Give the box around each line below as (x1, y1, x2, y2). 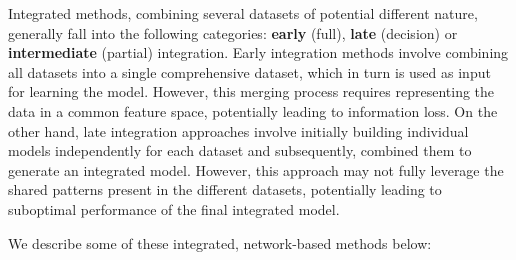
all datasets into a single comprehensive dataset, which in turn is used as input (8, 61, 491, 82)
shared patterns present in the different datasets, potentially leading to (8, 179, 442, 200)
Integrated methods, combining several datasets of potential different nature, (8, 3, 478, 23)
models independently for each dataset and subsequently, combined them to (8, 140, 472, 161)
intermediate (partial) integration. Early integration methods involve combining (8, 42, 509, 63)
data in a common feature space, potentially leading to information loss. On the (8, 100, 498, 121)
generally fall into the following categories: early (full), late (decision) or (8, 22, 458, 43)
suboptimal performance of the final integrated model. (8, 198, 340, 219)
